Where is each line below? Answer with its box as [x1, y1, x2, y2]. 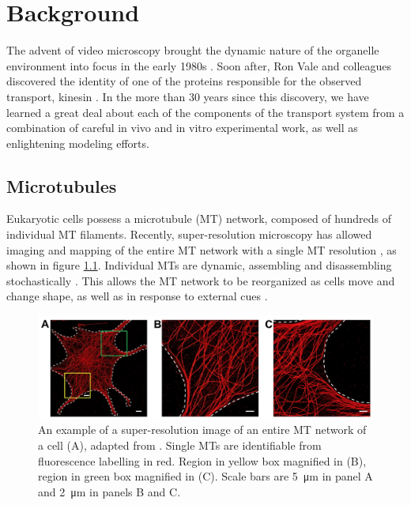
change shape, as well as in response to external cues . [6, 288, 268, 304]
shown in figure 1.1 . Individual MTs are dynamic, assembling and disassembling [6, 257, 392, 273]
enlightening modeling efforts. [6, 134, 149, 151]
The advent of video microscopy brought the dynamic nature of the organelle [6, 42, 379, 58]
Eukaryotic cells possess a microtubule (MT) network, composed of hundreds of [6, 210, 391, 227]
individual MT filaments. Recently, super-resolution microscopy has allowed [6, 226, 372, 243]
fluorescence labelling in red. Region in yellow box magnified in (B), [38, 452, 367, 469]
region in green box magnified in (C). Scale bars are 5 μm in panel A [38, 468, 373, 484]
